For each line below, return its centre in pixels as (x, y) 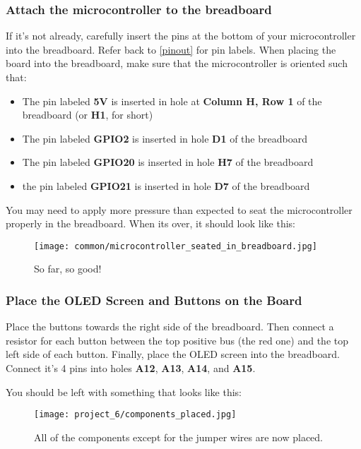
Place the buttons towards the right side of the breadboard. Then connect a (170, 327)
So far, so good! (68, 269)
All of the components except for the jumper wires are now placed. (179, 437)
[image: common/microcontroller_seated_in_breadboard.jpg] (176, 246)
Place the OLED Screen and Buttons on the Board (154, 300)
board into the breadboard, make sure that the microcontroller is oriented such (177, 63)
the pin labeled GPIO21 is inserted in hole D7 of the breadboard (166, 185)
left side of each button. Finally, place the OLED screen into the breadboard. (173, 354)
